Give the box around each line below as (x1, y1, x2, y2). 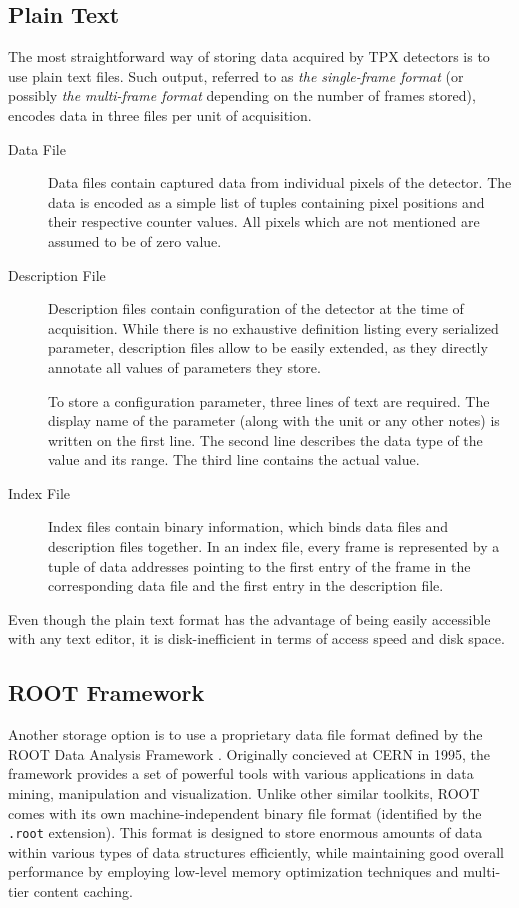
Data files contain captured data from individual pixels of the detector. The (48, 172, 512, 193)
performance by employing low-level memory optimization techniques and (8, 861, 459, 882)
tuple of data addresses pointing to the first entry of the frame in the (48, 555, 471, 576)
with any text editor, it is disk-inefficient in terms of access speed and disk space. (8, 628, 505, 649)
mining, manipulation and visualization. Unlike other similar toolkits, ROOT (8, 783, 480, 804)
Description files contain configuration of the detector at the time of (48, 298, 464, 319)
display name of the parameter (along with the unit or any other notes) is (48, 410, 500, 431)
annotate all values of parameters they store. (48, 356, 321, 377)
